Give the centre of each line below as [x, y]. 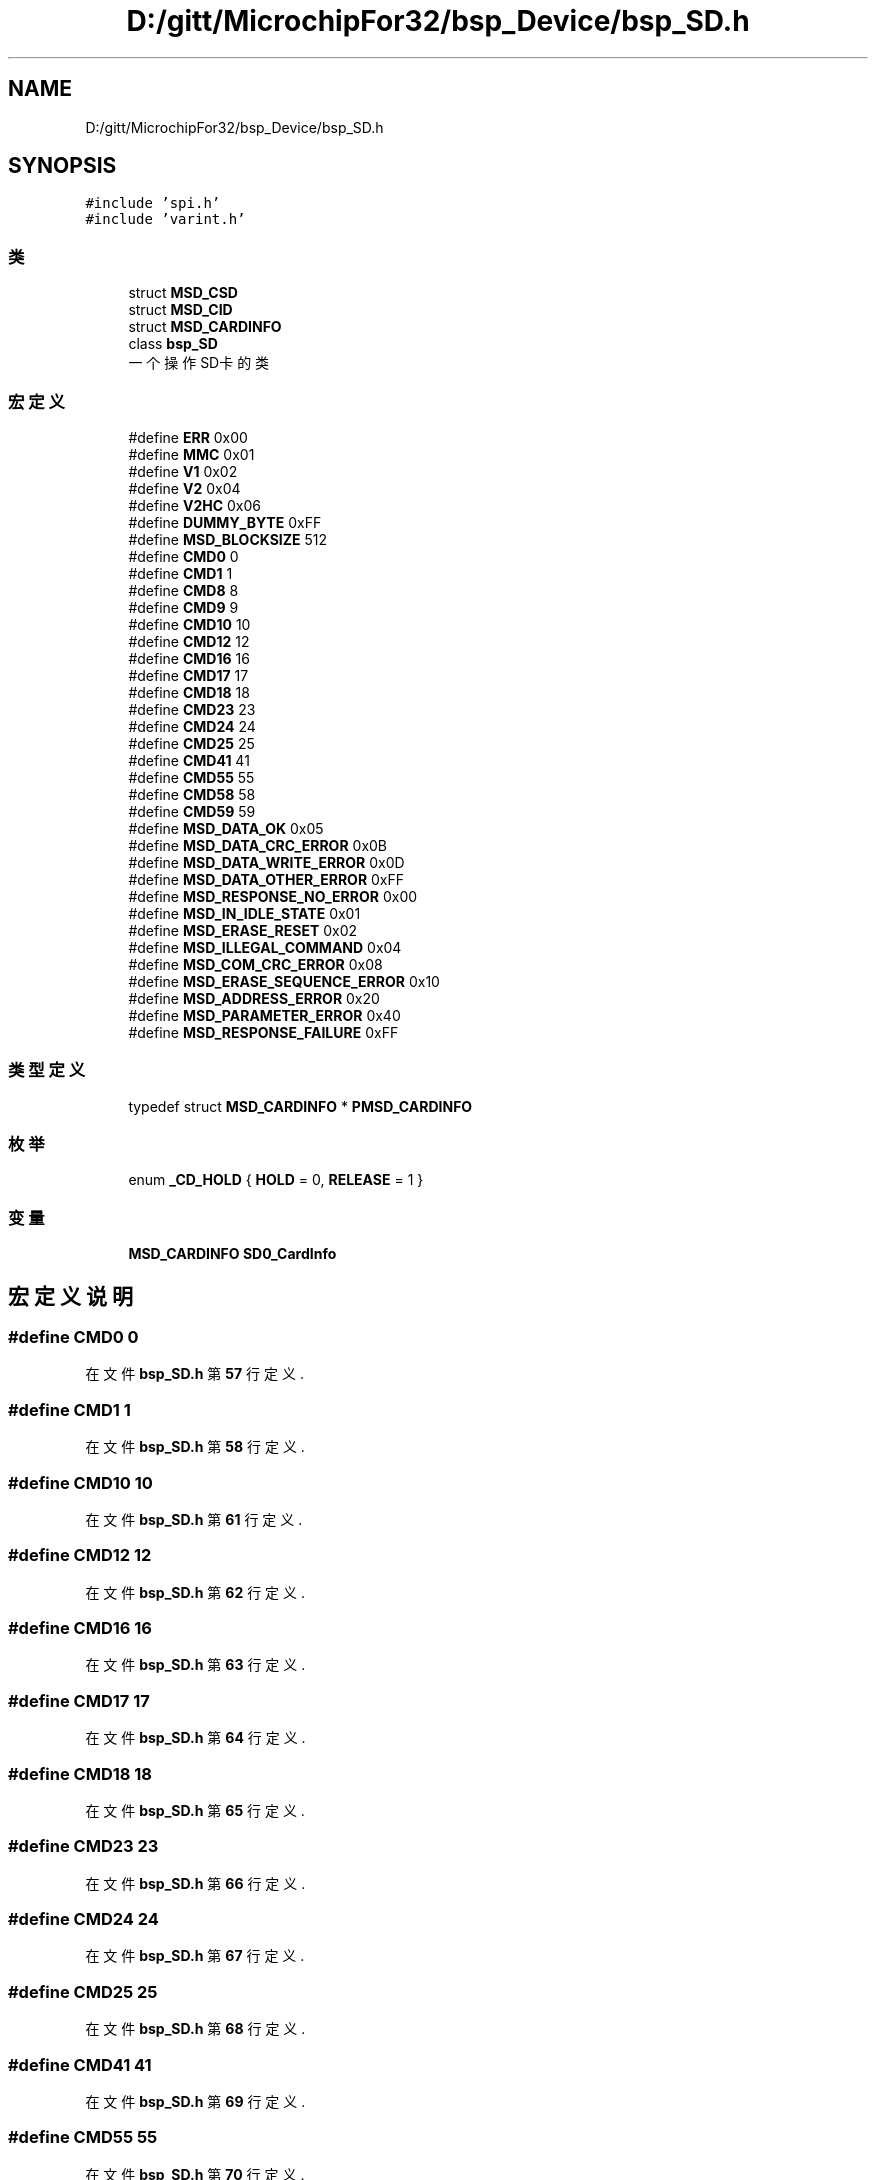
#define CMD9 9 [183, 607]
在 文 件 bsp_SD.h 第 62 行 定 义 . [195, 1592]
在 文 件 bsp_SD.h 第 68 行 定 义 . [195, 2029]
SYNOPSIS [62, 166]
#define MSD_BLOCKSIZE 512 [228, 539]
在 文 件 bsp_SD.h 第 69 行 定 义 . [195, 2101]
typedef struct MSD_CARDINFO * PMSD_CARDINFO [300, 1106]
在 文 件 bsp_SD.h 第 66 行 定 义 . [195, 1883]
